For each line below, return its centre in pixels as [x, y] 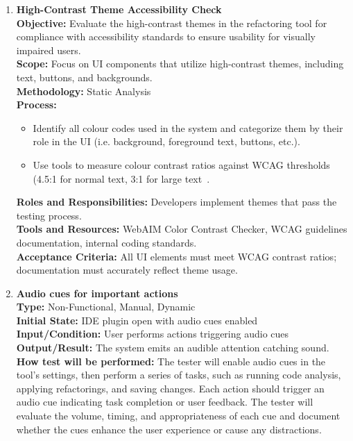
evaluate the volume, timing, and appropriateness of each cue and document [178, 416]
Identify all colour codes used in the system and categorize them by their [188, 127]
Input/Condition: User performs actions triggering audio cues [153, 334]
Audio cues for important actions [97, 293]
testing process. [49, 215]
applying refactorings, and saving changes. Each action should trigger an [170, 388]
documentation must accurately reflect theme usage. [127, 270]
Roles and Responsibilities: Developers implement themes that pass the [176, 202]
